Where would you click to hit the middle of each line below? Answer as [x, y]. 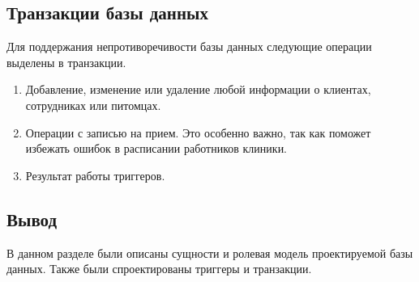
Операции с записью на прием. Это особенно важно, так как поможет [198, 132]
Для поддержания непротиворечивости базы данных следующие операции [189, 46]
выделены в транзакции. [66, 62]
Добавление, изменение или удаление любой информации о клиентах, [198, 89]
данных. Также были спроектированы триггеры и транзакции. [159, 269]
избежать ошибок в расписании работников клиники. [156, 148]
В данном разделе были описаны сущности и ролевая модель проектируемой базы [210, 253]
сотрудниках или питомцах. [93, 105]
